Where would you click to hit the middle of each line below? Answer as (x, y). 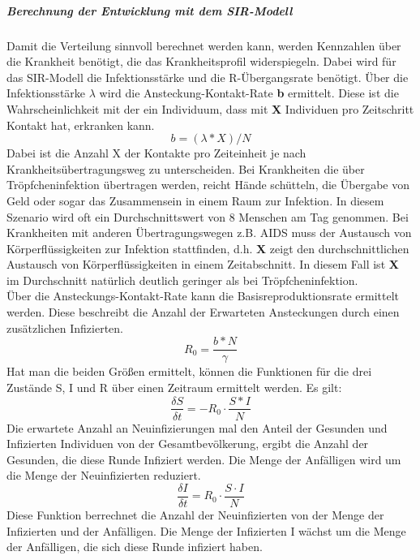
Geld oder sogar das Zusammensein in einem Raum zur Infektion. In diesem (195, 200)
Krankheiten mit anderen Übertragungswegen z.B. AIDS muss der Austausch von (209, 233)
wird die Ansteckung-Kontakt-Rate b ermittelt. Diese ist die (249, 93)
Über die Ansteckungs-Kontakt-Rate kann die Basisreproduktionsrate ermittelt (203, 296)
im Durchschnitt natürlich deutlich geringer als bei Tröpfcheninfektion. (182, 280)
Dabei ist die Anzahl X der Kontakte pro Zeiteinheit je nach (156, 153)
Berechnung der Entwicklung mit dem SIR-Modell (150, 10)
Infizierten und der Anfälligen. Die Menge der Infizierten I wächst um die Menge (206, 530)
